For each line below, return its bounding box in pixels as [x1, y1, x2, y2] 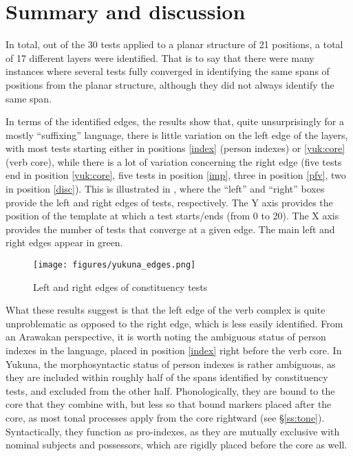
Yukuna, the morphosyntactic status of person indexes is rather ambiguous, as [6, 356, 336, 371]
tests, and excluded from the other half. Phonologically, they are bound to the [6, 383, 335, 398]
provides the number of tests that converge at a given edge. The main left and [6, 221, 335, 236]
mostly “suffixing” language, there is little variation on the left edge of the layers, [6, 127, 348, 142]
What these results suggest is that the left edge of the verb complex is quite [6, 303, 325, 317]
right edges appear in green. [6, 235, 123, 250]
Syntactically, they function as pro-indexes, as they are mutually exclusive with [6, 424, 340, 438]
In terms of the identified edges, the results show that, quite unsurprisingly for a [6, 114, 344, 129]
